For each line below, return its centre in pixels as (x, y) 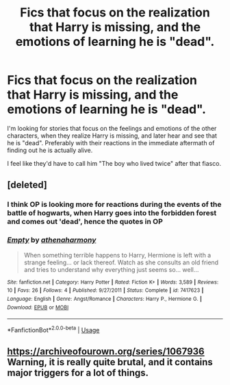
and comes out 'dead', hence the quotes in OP (85, 222)
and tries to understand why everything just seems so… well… (111, 269)
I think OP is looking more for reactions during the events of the (114, 205)
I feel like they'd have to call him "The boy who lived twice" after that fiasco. (114, 163)
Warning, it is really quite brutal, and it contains (110, 362)
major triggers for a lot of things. (78, 373)
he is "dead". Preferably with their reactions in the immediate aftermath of (111, 142)
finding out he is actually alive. (50, 150)
